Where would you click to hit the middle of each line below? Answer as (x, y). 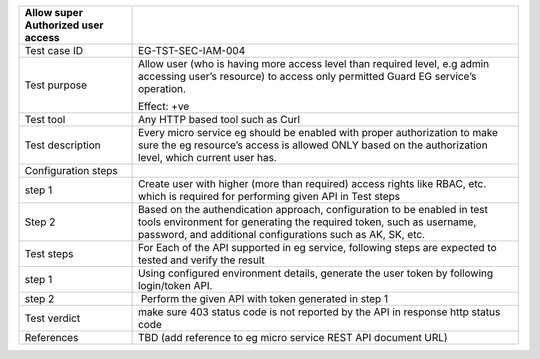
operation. (162, 88)
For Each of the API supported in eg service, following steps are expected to (317, 247)
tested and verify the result (201, 260)
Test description (63, 145)
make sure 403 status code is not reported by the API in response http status (319, 312)
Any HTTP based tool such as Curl (218, 119)
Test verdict (52, 318)
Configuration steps (71, 170)
